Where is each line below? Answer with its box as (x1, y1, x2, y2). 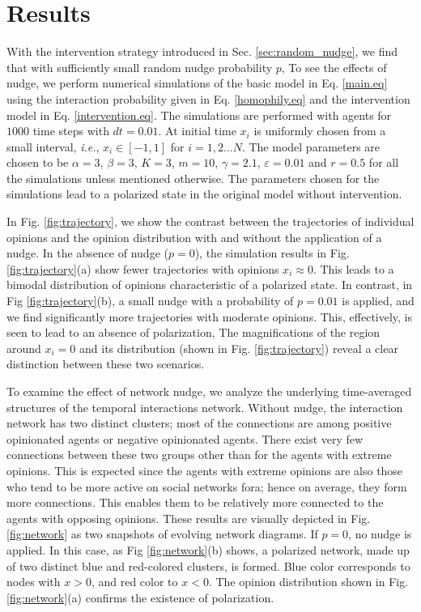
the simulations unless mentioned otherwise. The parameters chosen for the (6, 169, 380, 186)
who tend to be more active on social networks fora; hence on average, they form (6, 478, 407, 495)
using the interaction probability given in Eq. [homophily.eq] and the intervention (6, 90, 410, 107)
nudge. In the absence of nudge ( (6, 244, 168, 261)
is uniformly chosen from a (253, 122, 386, 139)
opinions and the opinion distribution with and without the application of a (6, 228, 382, 245)
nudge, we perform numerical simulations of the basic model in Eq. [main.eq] (6, 74, 388, 91)
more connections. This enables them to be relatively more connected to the (6, 494, 384, 511)
